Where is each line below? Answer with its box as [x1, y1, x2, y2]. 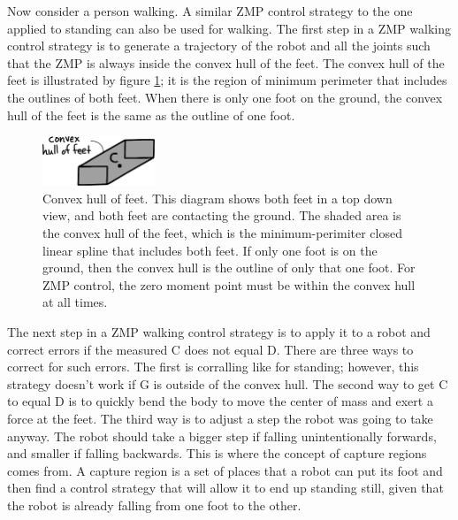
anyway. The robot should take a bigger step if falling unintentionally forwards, [7, 426, 437, 445]
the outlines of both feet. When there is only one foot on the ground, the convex [7, 88, 443, 106]
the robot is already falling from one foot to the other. [7, 495, 302, 514]
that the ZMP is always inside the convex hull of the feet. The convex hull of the [7, 53, 445, 72]
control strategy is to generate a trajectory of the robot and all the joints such [7, 36, 431, 55]
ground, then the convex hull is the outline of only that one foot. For [42, 258, 416, 277]
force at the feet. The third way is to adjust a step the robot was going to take [7, 409, 433, 428]
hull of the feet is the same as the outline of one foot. [7, 105, 295, 124]
